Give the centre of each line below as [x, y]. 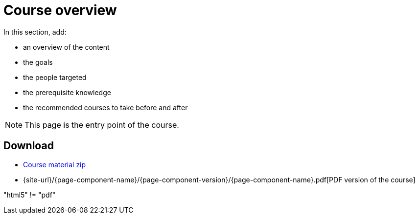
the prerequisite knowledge [67, 92]
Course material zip [55, 164]
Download [29, 146]
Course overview [60, 10]
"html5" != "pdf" [30, 195]
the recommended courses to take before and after [105, 107]
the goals [38, 62]
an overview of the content [66, 47]
